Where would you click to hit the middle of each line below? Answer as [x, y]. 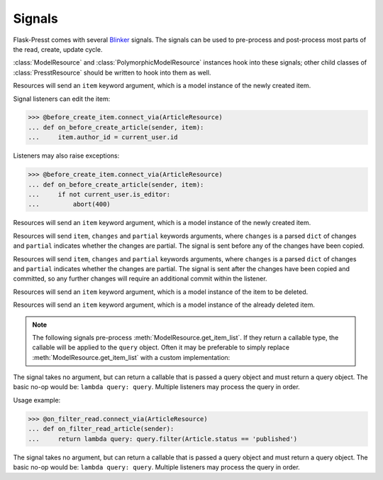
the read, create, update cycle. [58, 49]
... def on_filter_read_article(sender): [101, 429]
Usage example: [37, 400]
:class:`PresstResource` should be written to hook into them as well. [112, 72]
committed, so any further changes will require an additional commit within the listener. [140, 279]
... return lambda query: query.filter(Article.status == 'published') [163, 439]
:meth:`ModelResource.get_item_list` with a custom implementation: [131, 357]
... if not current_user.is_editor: [99, 195]
